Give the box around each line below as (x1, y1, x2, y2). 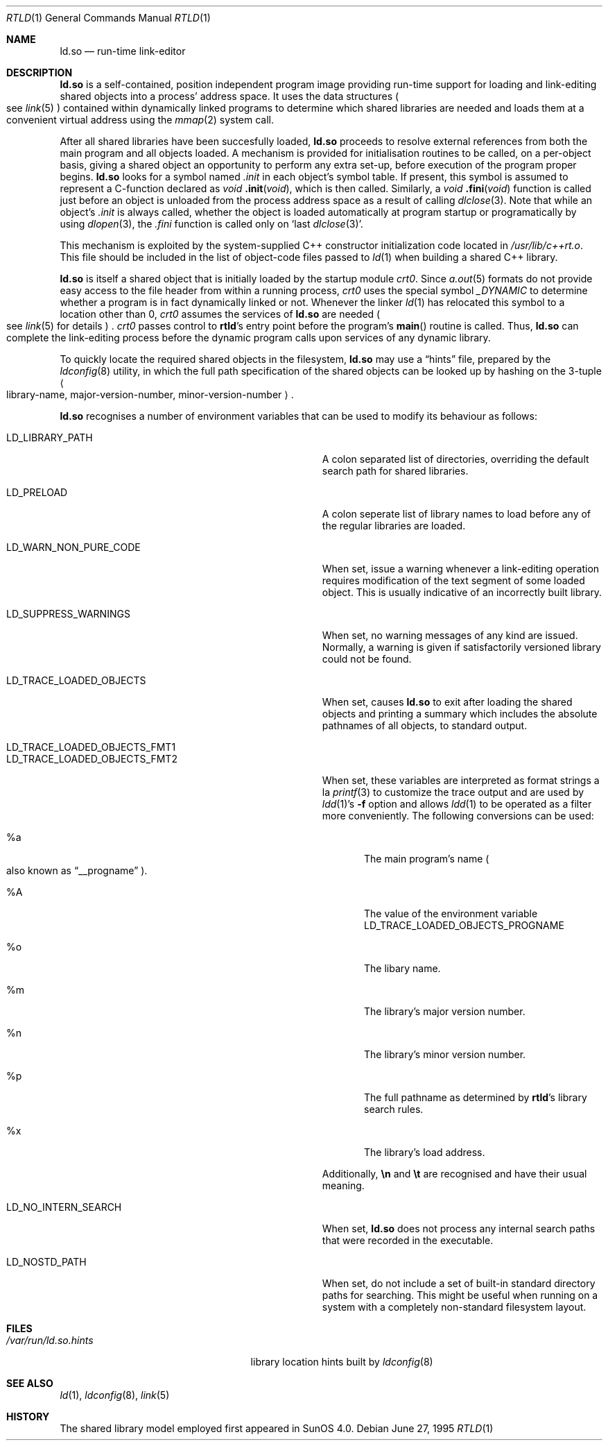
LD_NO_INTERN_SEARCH (6, 1201, 122, 1213)
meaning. (322, 1180, 365, 1191)
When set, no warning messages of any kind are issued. (322, 629, 578, 641)
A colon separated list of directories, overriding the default (322, 453, 589, 465)
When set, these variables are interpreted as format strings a (322, 774, 600, 786)
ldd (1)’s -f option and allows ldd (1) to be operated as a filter (322, 798, 592, 810)
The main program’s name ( (364, 853, 489, 865)
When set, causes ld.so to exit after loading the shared (322, 696, 573, 708)
